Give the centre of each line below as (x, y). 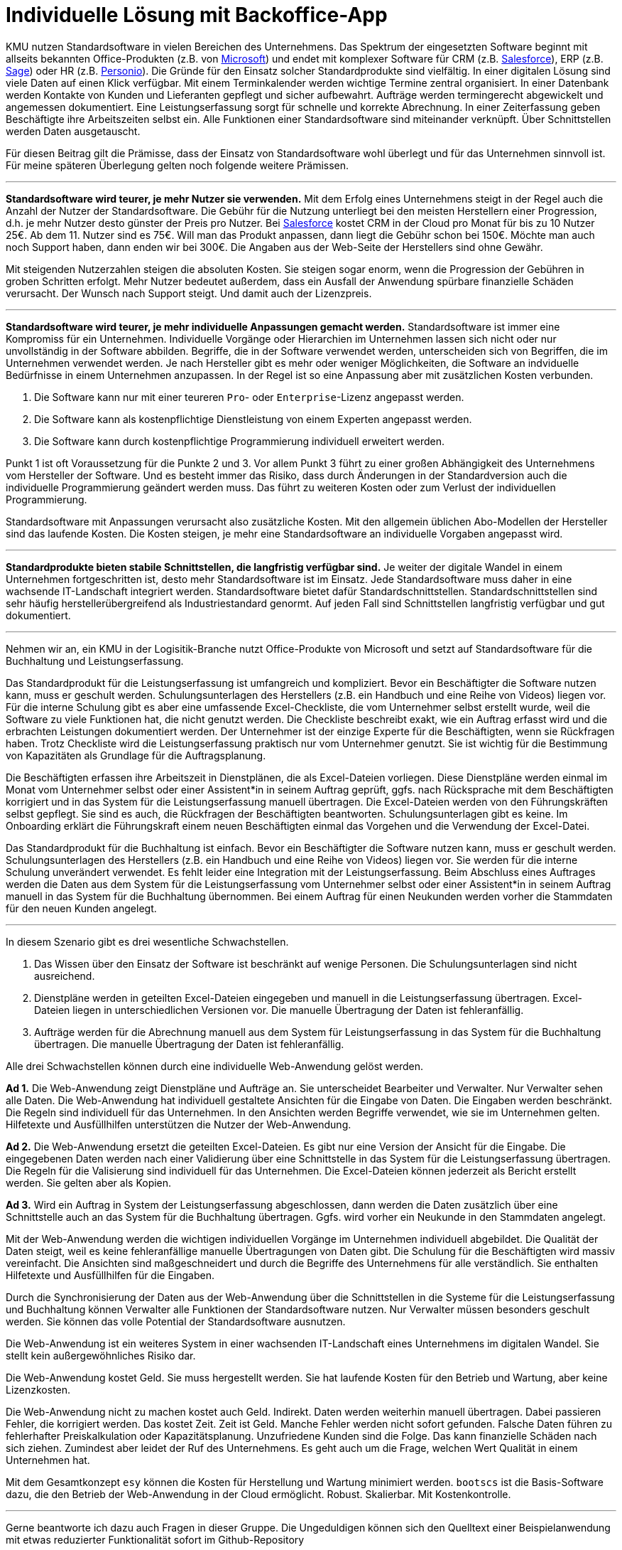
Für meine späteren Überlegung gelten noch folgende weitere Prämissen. (178, 165)
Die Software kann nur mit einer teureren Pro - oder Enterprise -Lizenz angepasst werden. (249, 397)
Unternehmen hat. (48, 1460)
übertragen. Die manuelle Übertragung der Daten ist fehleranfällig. (189, 1044)
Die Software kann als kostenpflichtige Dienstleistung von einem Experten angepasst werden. (253, 419)
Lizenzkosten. (38, 1389)
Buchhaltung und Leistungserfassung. (95, 661)
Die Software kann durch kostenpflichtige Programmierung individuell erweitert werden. (240, 441)
